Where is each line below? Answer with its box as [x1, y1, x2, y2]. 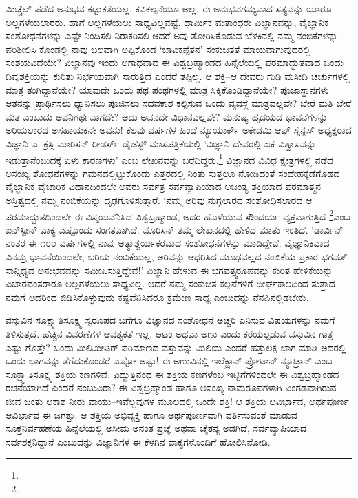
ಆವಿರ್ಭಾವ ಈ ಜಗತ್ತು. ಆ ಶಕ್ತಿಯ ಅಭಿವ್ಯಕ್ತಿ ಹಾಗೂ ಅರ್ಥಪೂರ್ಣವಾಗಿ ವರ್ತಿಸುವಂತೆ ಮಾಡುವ [6, 407, 297, 422]
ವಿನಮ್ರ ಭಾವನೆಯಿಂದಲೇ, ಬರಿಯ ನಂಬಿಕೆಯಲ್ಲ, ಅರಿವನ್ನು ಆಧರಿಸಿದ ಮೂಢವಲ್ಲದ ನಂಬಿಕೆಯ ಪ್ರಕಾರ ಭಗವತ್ [6, 249, 348, 263]
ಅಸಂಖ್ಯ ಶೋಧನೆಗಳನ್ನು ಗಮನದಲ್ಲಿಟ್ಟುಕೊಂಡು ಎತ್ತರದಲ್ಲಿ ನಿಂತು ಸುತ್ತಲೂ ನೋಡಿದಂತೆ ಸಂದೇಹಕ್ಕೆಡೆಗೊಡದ [6, 165, 340, 180]
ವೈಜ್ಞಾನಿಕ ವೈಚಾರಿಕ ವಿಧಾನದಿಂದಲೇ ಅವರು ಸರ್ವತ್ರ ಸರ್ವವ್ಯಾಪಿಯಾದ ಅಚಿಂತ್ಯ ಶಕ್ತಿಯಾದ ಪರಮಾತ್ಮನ [6, 179, 321, 194]
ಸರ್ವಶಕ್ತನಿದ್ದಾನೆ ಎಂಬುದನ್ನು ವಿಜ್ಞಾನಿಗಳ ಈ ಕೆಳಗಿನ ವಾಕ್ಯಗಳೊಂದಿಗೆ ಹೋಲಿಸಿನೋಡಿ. [6, 434, 271, 448]
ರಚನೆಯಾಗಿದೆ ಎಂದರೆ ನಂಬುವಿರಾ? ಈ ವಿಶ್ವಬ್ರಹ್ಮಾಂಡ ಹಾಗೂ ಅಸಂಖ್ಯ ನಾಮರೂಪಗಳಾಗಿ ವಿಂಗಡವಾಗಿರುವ [6, 380, 337, 395]
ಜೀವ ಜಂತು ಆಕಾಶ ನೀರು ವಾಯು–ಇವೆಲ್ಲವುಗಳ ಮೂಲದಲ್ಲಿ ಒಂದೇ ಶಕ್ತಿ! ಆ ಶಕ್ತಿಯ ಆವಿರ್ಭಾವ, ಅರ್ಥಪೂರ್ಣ [6, 393, 349, 408]
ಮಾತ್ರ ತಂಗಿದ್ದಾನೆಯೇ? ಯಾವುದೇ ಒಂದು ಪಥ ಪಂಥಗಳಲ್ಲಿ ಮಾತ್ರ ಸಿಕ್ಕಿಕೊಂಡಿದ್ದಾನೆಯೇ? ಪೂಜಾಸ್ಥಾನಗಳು [6, 82, 329, 96]
